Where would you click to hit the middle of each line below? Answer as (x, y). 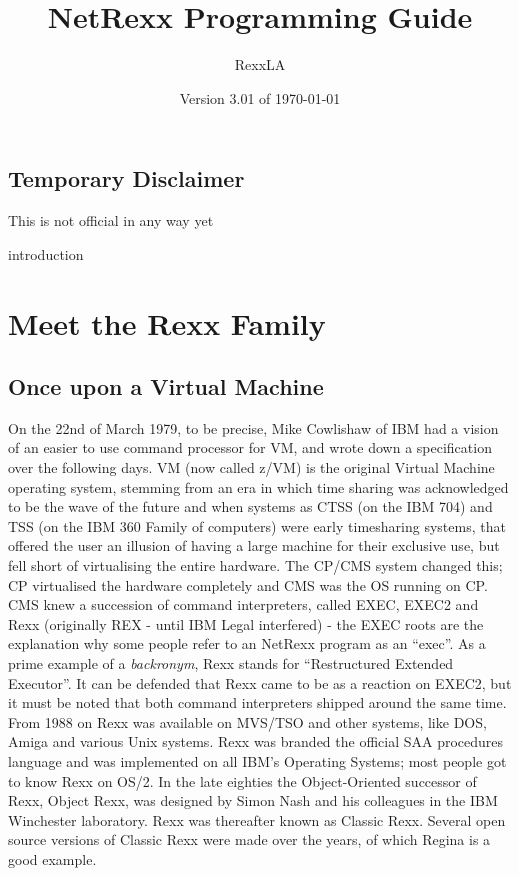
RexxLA (260, 64)
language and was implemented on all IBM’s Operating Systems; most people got (257, 760)
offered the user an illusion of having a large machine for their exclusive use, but (254, 545)
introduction (46, 253)
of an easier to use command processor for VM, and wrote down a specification (250, 447)
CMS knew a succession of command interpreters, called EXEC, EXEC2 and (243, 604)
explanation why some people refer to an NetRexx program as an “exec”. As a (247, 643)
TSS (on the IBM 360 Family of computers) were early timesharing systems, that (257, 525)
